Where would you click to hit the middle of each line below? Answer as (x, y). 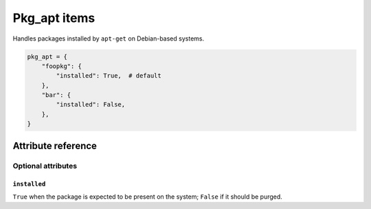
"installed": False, (91, 104)
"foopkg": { (62, 66)
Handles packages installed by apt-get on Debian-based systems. (109, 38)
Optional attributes (45, 166)
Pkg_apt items (54, 18)
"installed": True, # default (109, 76)
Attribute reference (55, 145)
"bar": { (56, 95)
